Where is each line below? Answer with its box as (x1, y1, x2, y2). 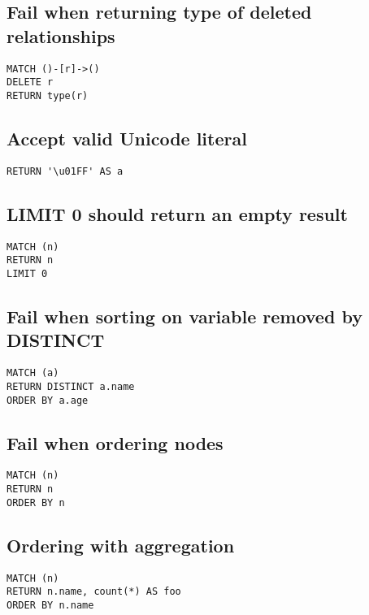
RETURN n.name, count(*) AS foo (7, 586, 181, 598)
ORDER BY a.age (7, 394, 89, 406)
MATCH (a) (7, 367, 59, 379)
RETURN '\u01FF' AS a (7, 165, 124, 177)
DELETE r (7, 76, 54, 89)
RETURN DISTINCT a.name (7, 380, 135, 392)
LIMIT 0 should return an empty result (7, 201, 348, 226)
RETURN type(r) (7, 89, 89, 102)
